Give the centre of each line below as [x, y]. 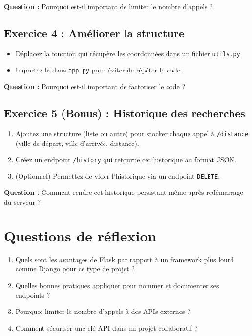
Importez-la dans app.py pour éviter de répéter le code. [99, 70]
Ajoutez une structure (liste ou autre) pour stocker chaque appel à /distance [132, 133]
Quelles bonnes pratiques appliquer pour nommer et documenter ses [117, 285]
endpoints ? [33, 295]
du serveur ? [22, 202]
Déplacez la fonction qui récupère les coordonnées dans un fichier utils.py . [129, 53]
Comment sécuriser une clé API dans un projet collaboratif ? [106, 327]
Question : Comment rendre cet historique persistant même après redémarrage [124, 192]
